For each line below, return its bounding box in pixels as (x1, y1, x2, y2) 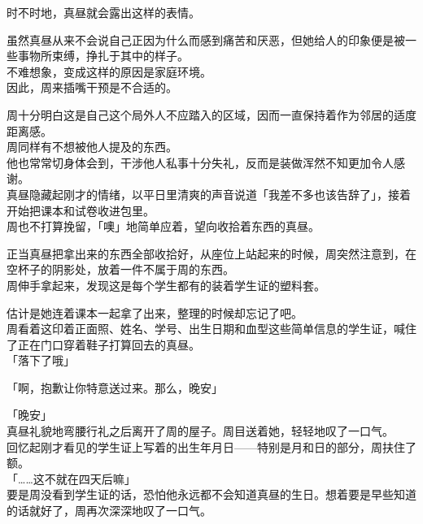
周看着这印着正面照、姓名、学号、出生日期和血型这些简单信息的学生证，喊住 (7, 320, 416, 337)
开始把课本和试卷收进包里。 (7, 201, 155, 219)
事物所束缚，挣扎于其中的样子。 (17, 47, 189, 64)
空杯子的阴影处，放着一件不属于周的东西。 (7, 261, 234, 278)
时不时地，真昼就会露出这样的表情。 (7, 4, 200, 20)
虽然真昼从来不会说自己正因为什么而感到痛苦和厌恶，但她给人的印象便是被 (7, 31, 405, 48)
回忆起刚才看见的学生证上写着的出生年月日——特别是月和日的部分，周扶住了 (7, 438, 416, 455)
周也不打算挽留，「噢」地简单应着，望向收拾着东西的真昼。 (7, 218, 320, 235)
